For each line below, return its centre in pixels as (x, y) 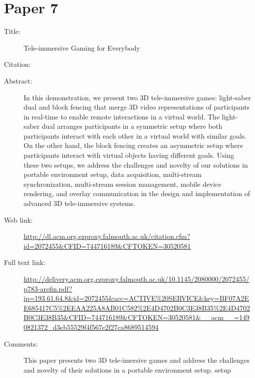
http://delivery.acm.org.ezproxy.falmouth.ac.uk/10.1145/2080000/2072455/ (137, 279)
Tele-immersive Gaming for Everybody (82, 47)
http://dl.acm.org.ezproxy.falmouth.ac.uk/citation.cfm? (107, 236)
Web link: (18, 219)
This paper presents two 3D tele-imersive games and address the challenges (137, 360)
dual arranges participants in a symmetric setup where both (132, 126)
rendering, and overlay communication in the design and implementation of (137, 193)
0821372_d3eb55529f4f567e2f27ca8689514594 (91, 327)
